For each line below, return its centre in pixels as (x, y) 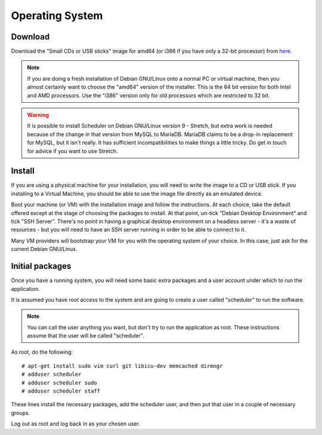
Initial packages (41, 266)
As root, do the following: (42, 352)
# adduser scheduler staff (61, 391)
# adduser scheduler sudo (60, 383)
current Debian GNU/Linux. (44, 249)
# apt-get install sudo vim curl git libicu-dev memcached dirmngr (122, 366)
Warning (38, 115)
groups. (21, 413)
